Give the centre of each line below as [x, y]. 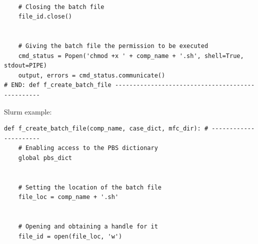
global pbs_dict [45, 158]
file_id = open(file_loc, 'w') [70, 236]
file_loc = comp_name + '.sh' [68, 197]
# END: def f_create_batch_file [58, 85]
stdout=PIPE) [25, 66]
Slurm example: [28, 111]
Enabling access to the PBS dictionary [91, 148]
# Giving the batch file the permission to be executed [113, 46]
